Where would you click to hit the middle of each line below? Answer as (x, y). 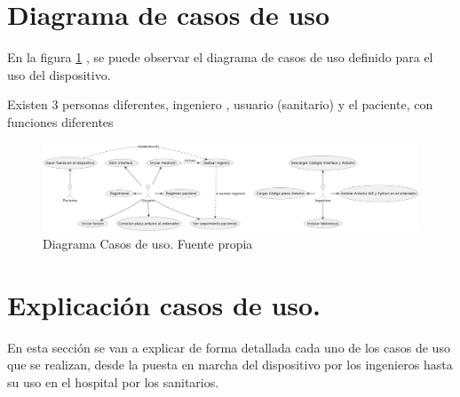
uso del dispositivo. (59, 74)
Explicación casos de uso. (164, 304)
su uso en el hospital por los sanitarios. (113, 381)
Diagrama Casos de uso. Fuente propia (148, 244)
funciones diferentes (60, 121)
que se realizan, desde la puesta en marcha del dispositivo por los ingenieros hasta (230, 365)
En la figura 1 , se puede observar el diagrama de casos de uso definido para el (220, 57)
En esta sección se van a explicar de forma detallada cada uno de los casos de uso (229, 347)
